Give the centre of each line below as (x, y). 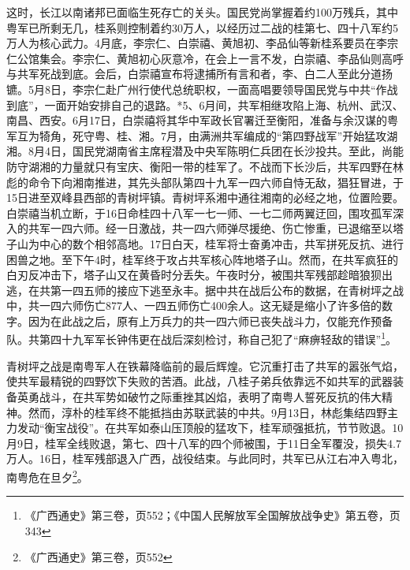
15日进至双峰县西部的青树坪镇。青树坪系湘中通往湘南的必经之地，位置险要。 (205, 197)
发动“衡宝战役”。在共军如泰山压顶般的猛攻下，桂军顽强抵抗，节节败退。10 (210, 428)
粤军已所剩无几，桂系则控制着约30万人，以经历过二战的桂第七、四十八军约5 (202, 27)
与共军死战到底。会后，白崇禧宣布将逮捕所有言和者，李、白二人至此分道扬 (199, 74)
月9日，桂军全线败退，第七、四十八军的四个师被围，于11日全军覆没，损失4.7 (204, 443)
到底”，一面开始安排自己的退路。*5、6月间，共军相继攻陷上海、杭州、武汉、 (205, 104)
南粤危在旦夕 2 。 (47, 475)
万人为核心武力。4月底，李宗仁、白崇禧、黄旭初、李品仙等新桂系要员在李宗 (202, 43)
